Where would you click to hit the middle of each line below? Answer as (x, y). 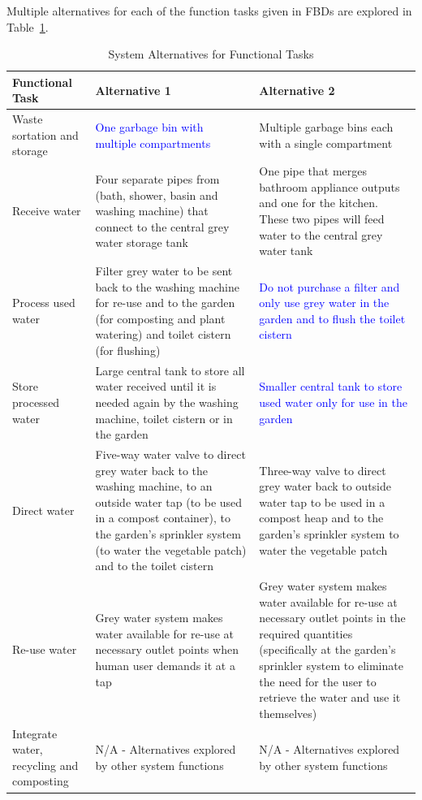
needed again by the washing (167, 402)
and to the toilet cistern (155, 566)
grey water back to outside (325, 486)
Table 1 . (28, 26)
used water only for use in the (333, 402)
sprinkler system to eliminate (331, 666)
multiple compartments (153, 143)
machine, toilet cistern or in (164, 418)
